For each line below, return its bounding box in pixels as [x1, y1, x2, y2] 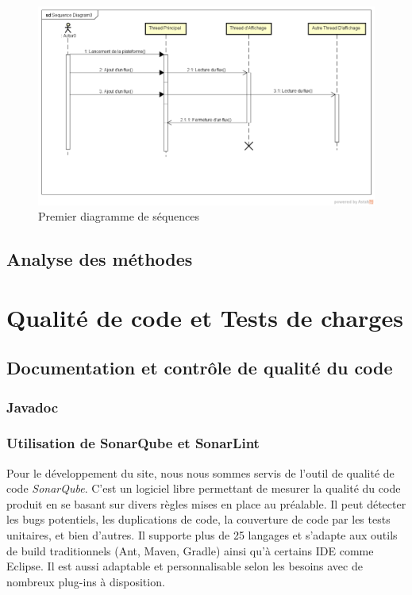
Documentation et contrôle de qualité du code [6, 355, 393, 380]
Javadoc [6, 397, 59, 416]
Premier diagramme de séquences [38, 208, 200, 225]
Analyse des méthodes [6, 247, 193, 271]
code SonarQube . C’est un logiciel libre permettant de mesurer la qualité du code [6, 480, 401, 497]
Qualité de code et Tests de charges [6, 301, 403, 333]
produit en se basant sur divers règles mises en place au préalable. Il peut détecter [6, 495, 406, 512]
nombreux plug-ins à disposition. [6, 573, 165, 589]
